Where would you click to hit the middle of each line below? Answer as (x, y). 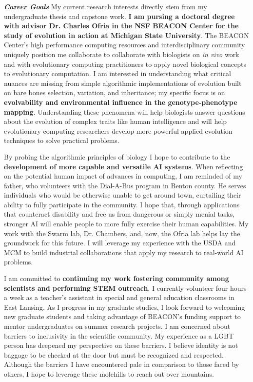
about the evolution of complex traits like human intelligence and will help (116, 121)
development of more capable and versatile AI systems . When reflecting (124, 166)
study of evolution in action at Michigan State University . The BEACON (126, 35)
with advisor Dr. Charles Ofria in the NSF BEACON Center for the (121, 26)
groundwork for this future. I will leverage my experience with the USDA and (120, 243)
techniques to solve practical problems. (62, 140)
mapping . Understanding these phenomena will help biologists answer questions (125, 111)
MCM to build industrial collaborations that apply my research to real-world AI (124, 252)
